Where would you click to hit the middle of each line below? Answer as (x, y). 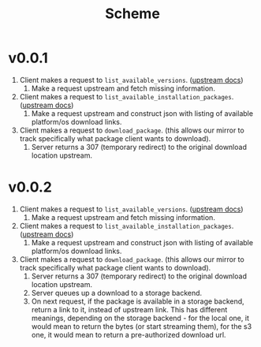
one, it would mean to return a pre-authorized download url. (129, 334)
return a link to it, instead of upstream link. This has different (129, 309)
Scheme (132, 14)
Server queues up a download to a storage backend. (117, 293)
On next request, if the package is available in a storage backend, (138, 301)
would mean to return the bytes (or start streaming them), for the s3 (142, 326)
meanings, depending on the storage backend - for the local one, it (140, 318)
